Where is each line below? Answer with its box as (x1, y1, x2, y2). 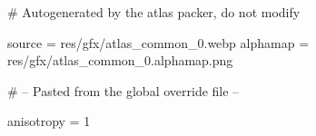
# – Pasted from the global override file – (7, 81, 240, 100)
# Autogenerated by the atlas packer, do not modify (7, 3, 301, 21)
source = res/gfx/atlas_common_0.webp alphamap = (7, 33, 310, 52)
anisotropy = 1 (7, 112, 91, 131)
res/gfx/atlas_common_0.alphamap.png (7, 51, 233, 70)
